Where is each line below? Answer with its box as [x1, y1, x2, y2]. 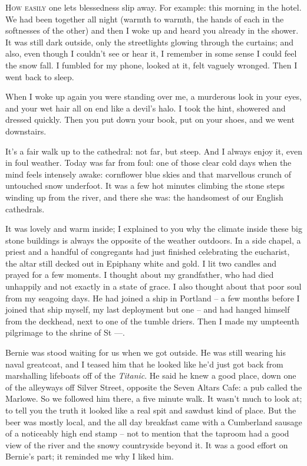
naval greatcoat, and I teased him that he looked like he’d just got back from [5, 357, 283, 370]
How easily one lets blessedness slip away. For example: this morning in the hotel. [5, 1, 302, 13]
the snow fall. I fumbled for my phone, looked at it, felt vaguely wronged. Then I [5, 58, 298, 71]
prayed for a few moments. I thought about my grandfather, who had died [5, 268, 274, 281]
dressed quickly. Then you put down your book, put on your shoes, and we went [5, 113, 295, 126]
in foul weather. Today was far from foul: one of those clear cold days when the [5, 156, 292, 169]
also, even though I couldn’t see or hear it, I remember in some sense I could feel [5, 47, 297, 60]
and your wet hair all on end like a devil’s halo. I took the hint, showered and [5, 101, 286, 114]
